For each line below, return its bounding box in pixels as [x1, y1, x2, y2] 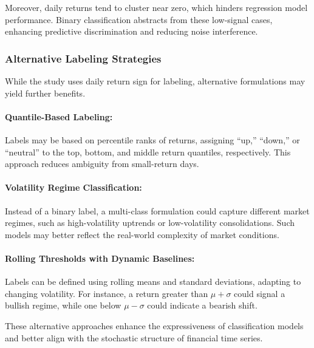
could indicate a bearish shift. [147, 299, 258, 312]
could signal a [234, 287, 285, 299]
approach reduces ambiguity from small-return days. [5, 157, 199, 170]
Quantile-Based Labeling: [5, 110, 113, 123]
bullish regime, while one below [5, 299, 121, 312]
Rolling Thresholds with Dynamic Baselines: [5, 251, 195, 264]
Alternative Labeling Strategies [5, 50, 162, 66]
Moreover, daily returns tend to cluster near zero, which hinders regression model [5, 1, 308, 13]
